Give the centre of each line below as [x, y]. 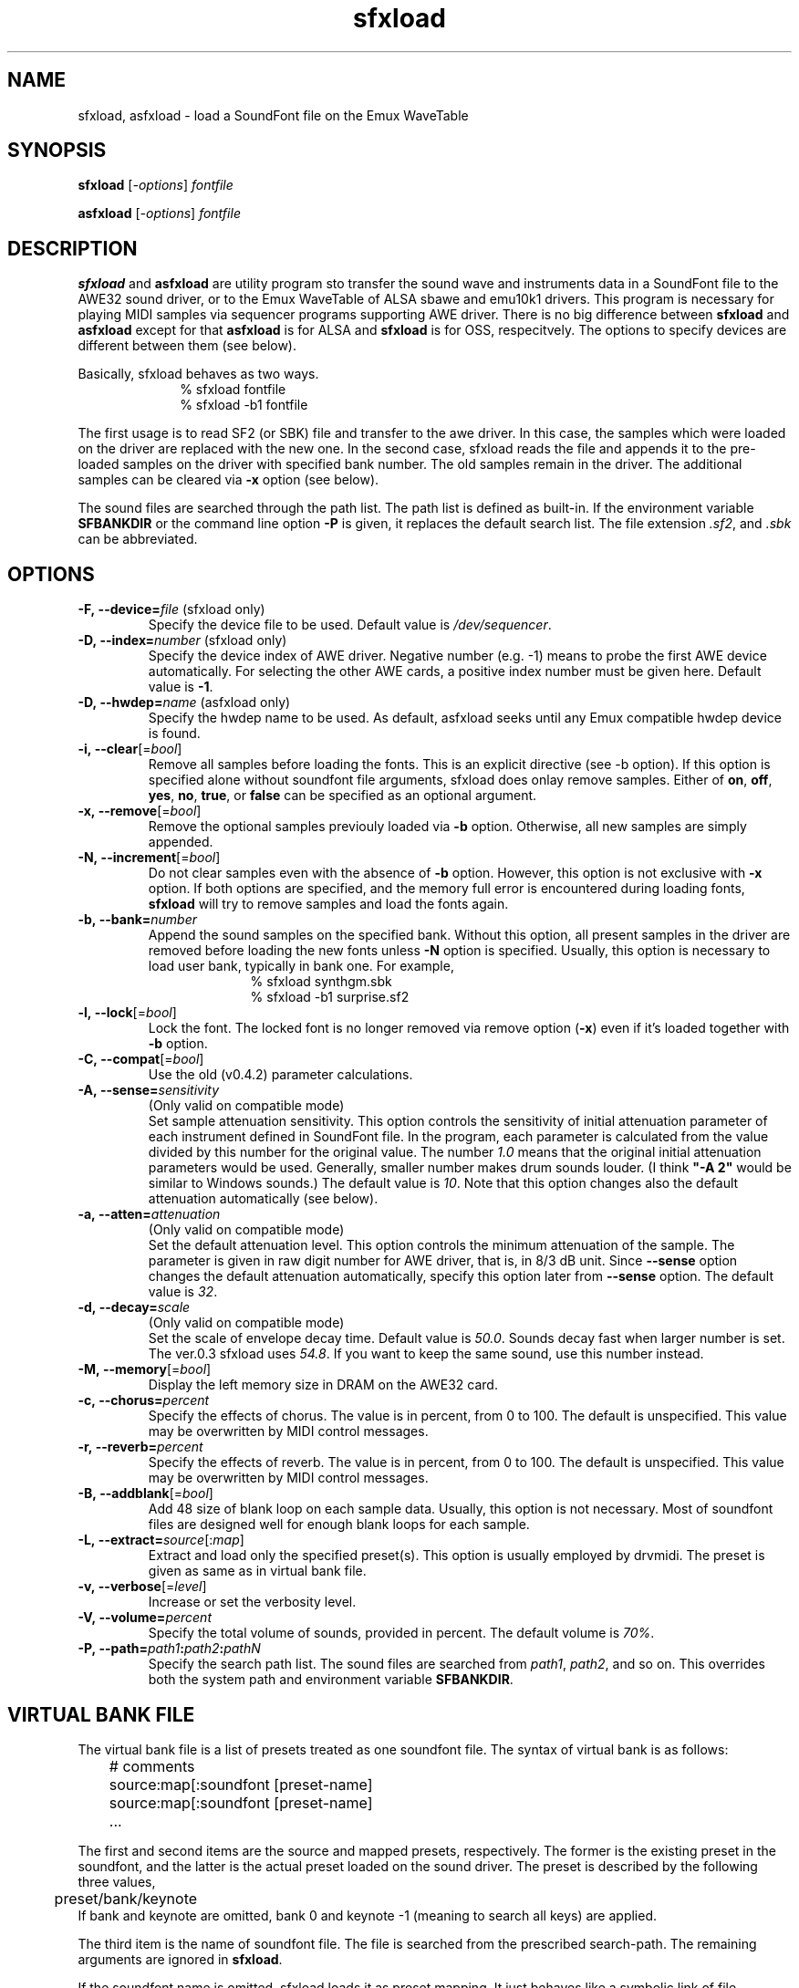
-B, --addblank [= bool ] [145, 1494]
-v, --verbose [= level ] [142, 1587]
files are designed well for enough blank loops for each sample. [339, 1525]
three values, [117, 1881]
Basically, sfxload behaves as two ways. [198, 374]
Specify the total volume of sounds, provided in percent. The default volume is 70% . [401, 1633]
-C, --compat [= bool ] [141, 1059]
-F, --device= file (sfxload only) [171, 609]
